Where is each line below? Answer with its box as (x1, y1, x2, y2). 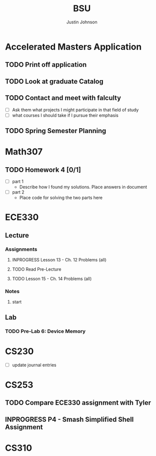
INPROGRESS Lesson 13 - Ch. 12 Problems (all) (12, 257, 107, 263)
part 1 (12, 178, 24, 184)
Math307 (5, 146, 43, 158)
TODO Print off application (5, 60, 87, 69)
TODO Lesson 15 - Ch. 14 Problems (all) (12, 276, 92, 282)
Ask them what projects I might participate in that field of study (12, 107, 139, 113)
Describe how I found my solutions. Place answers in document (19, 184, 147, 190)
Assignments (5, 246, 38, 253)
